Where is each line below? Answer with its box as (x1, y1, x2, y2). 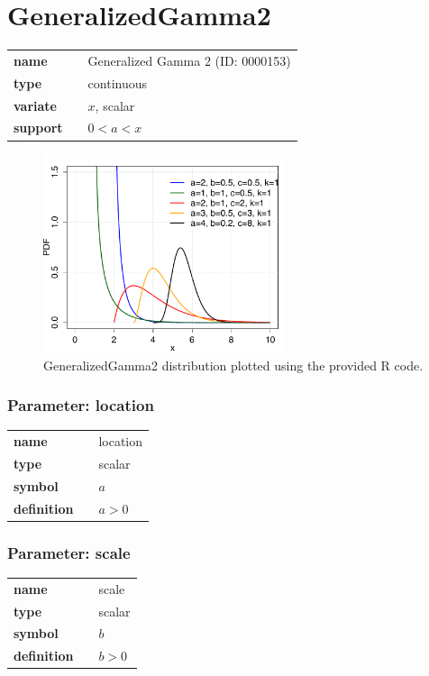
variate (14, 96, 57, 114)
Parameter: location (7, 394, 154, 416)
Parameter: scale (7, 541, 131, 563)
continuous (87, 73, 148, 92)
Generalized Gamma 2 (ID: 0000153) (87, 50, 291, 69)
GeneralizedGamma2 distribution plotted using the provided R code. (43, 355, 424, 374)
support (14, 118, 63, 137)
